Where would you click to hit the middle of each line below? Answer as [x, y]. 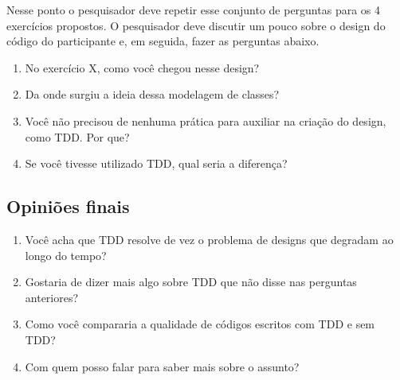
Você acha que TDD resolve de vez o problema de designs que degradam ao [209, 239]
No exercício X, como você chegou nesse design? [142, 67]
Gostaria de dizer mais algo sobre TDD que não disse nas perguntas [191, 282]
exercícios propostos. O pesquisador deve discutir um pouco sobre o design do [196, 25]
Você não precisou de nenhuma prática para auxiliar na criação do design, [206, 120]
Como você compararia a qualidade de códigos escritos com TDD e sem [200, 324]
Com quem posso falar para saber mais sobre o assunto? [162, 366]
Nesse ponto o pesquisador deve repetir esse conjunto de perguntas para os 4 [193, 10]
